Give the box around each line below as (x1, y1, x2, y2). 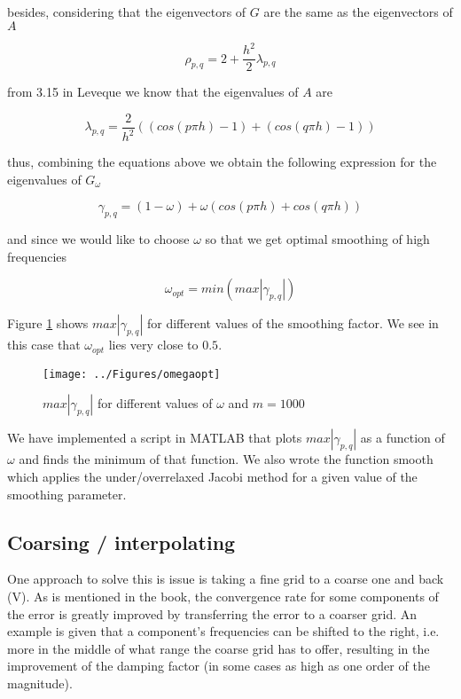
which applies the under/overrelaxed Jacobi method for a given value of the (7, 467, 418, 486)
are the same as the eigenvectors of (263, 3, 453, 20)
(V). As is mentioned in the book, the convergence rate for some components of (7, 587, 439, 606)
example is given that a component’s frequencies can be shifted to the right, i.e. (7, 622, 440, 640)
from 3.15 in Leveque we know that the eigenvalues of (7, 82, 299, 101)
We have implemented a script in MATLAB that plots (7, 428, 302, 447)
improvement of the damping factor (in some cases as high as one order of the (7, 656, 430, 675)
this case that (7, 335, 81, 354)
